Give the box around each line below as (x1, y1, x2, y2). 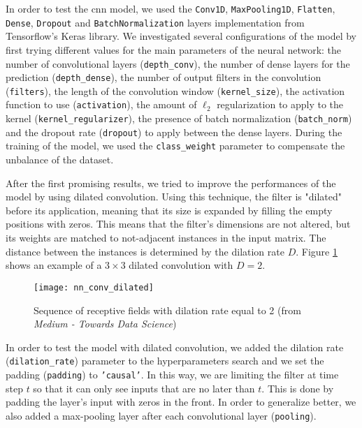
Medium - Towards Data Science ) (34, 316, 177, 331)
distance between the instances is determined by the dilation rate (6, 244, 284, 258)
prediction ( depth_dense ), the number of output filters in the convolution (6, 70, 321, 84)
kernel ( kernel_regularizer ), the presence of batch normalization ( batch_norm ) (6, 111, 352, 126)
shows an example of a (6, 258, 102, 272)
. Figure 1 (296, 244, 338, 258)
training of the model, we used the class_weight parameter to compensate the (6, 138, 345, 153)
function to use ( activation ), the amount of (6, 97, 197, 112)
